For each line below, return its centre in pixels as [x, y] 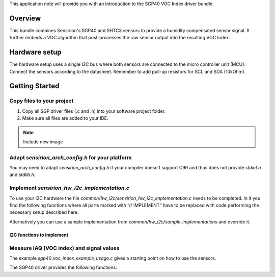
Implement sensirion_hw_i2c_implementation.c [70, 188]
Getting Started [34, 86]
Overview [25, 18]
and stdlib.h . [22, 175]
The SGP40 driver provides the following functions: [63, 267]
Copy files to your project [42, 101]
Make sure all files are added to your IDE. [65, 118]
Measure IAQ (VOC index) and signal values [64, 248]
